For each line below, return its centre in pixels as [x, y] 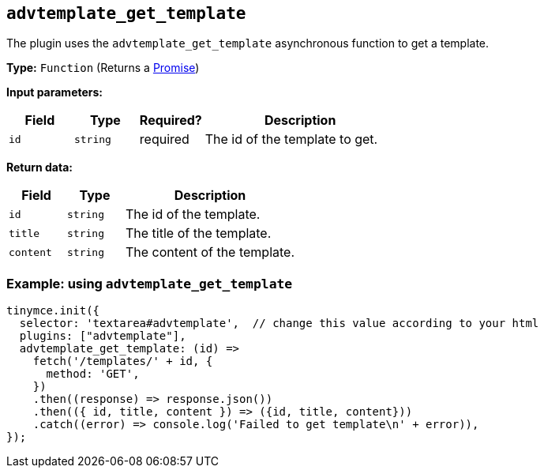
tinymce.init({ [53, 311]
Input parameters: [55, 92]
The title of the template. [199, 233]
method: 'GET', [93, 374]
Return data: [39, 167]
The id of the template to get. [291, 139]
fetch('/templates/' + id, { [123, 361]
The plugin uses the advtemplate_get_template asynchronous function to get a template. [248, 43]
